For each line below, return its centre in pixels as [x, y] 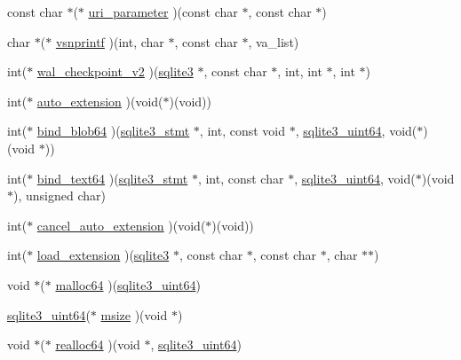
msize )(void [134, 314]
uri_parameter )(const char [163, 12]
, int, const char [241, 178]
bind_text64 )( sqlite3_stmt [112, 178]
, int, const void [242, 131]
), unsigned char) [60, 196]
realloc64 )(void [98, 344]
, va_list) [274, 41]
